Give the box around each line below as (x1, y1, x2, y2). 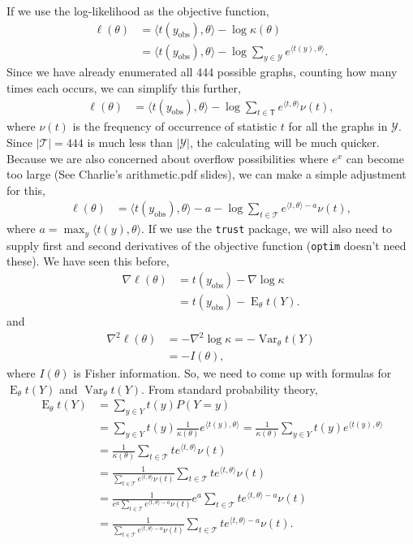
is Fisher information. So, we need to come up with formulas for (73, 365, 392, 382)
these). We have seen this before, (6, 253, 170, 270)
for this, (6, 181, 45, 198)
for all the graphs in (288, 118, 388, 135)
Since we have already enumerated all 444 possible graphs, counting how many (6, 63, 398, 80)
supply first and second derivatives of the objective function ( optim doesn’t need (6, 236, 407, 253)
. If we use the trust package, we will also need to (141, 220, 392, 237)
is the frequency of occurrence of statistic (72, 118, 277, 135)
